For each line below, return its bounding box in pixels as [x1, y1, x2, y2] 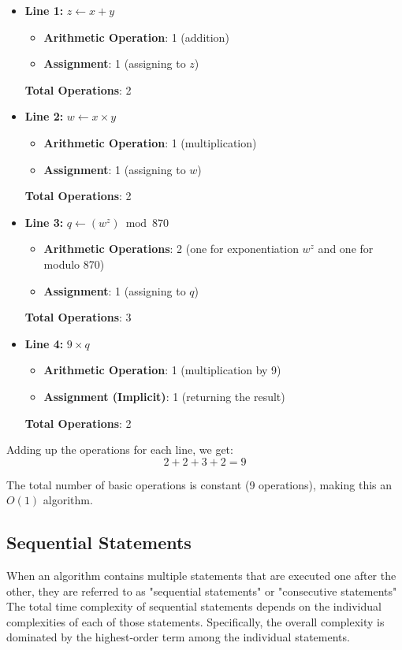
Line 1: [24, 2, 64, 18]
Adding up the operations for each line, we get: [6, 441, 233, 458]
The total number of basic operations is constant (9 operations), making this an [6, 476, 393, 492]
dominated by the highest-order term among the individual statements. [6, 629, 350, 645]
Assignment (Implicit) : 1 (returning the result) [43, 388, 285, 404]
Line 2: [24, 108, 64, 124]
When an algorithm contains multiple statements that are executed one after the [6, 567, 396, 584]
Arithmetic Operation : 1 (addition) [43, 28, 229, 45]
